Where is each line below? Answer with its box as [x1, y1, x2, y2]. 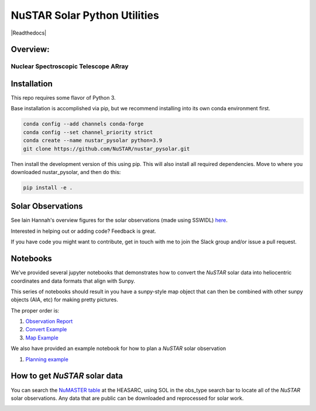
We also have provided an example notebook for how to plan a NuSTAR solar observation [11, 345, 226, 352]
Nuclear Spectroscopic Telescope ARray [11, 62, 129, 70]
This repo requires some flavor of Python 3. [11, 94, 116, 101]
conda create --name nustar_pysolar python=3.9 [23, 137, 162, 144]
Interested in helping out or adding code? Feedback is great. [11, 227, 156, 235]
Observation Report [25, 318, 73, 325]
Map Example [25, 334, 59, 341]
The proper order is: [11, 307, 60, 314]
